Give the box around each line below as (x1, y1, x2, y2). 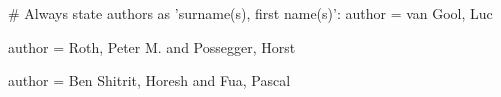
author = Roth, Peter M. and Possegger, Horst (8, 36, 296, 57)
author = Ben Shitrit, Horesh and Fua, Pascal (8, 70, 291, 91)
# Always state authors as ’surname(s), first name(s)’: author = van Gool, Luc (8, 3, 493, 23)
